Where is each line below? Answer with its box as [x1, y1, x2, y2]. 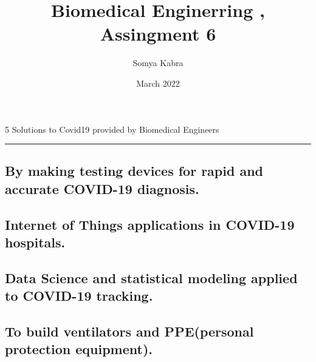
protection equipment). [5, 340, 153, 358]
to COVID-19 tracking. [5, 286, 153, 305]
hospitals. [5, 233, 66, 252]
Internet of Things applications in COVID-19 [5, 215, 295, 233]
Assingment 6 [100, 21, 216, 46]
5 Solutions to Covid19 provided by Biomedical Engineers [5, 122, 219, 135]
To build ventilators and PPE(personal [5, 322, 254, 340]
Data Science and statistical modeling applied [5, 268, 298, 287]
